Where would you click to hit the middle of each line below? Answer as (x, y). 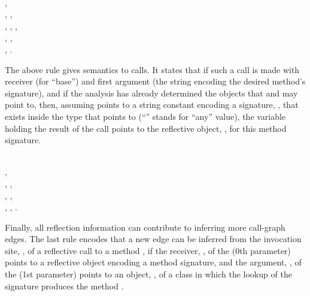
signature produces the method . (64, 286)
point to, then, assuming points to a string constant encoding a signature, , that (152, 105)
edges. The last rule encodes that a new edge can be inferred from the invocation (153, 239)
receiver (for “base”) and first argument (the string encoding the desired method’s (155, 81)
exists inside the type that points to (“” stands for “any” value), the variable (145, 116)
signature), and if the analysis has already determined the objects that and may (151, 93)
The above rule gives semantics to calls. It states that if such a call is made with (152, 69)
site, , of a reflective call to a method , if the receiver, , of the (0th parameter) (148, 250)
